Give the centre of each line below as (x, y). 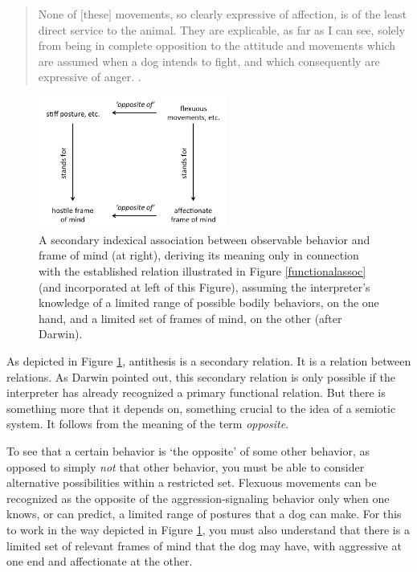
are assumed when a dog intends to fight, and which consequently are (209, 61)
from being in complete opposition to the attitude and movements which (217, 45)
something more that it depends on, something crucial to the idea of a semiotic (201, 408)
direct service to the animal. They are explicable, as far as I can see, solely (222, 29)
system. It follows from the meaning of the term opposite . (148, 424)
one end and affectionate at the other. (100, 561)
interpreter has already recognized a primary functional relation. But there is (196, 392)
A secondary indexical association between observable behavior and (204, 239)
